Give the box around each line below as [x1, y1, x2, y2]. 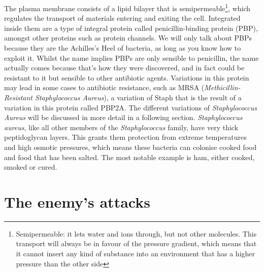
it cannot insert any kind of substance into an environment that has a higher [16, 248, 255, 259]
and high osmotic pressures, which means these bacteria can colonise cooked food [4, 141, 257, 152]
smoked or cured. [4, 162, 57, 172]
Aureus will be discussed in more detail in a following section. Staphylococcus [4, 112, 243, 123]
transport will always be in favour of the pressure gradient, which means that [16, 238, 257, 249]
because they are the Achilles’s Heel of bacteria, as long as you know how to [4, 43, 241, 53]
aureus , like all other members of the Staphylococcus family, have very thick [4, 122, 239, 132]
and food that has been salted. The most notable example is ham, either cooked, [4, 151, 255, 162]
